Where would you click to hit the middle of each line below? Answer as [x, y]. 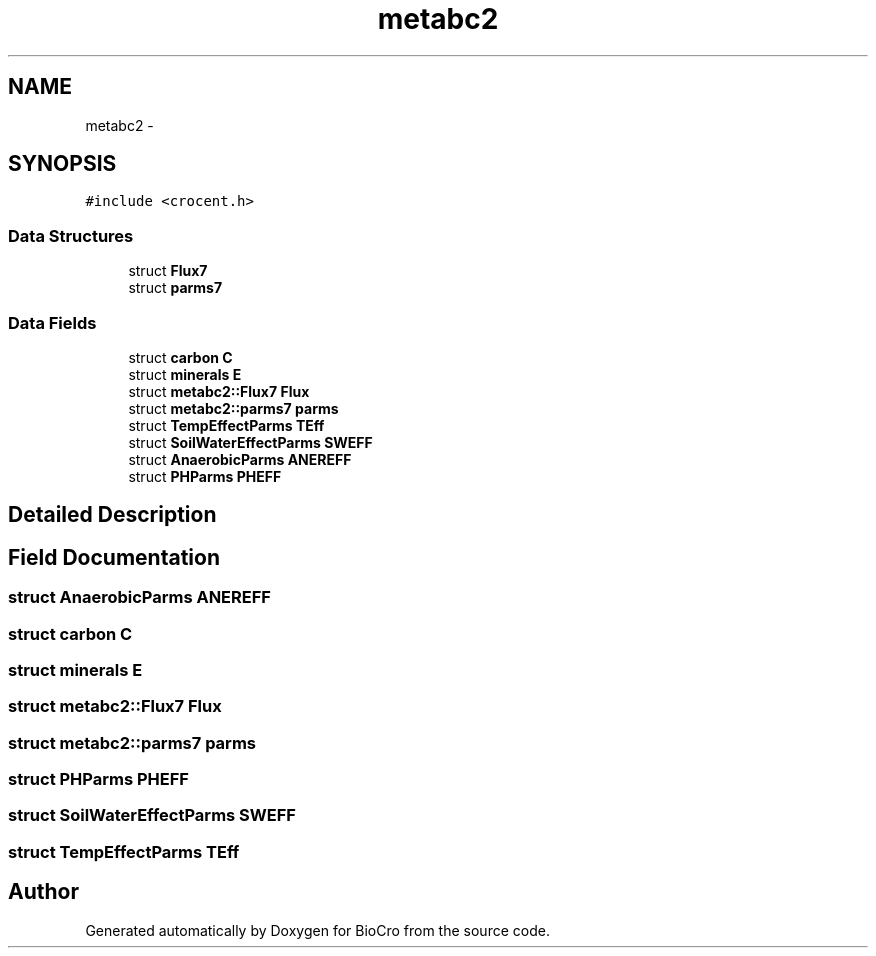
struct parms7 [175, 288]
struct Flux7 [168, 271]
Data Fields [52, 322]
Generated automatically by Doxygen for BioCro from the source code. [317, 930]
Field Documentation [114, 557]
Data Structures [71, 235]
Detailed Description [112, 515]
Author [43, 892]
